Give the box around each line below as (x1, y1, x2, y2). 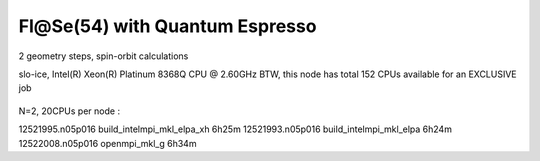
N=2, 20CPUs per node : (18, 105, 120, 117)
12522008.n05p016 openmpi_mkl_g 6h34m (18, 137, 197, 149)
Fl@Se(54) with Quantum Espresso (18, 15, 317, 37)
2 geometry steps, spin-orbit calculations (18, 50, 189, 62)
